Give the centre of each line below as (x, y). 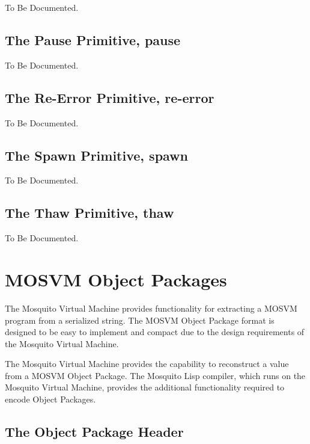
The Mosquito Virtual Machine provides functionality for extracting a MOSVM (151, 308)
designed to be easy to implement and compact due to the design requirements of (155, 332)
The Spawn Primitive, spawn (96, 155)
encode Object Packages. (50, 399)
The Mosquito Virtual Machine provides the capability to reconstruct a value (147, 364)
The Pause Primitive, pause (93, 39)
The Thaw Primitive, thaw (90, 213)
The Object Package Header (94, 432)
